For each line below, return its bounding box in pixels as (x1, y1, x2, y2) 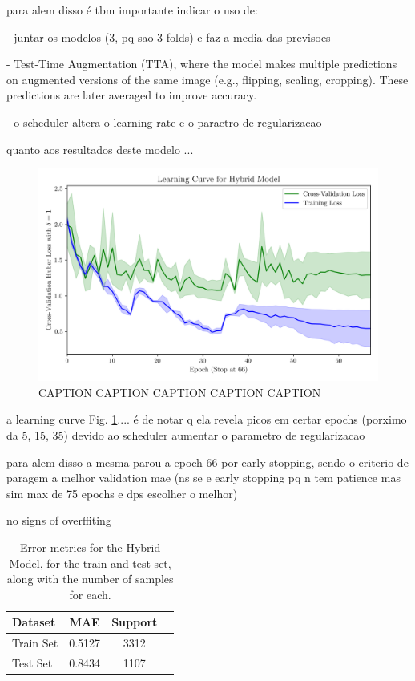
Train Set (12, 634, 58, 651)
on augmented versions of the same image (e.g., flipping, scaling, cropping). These (6, 71, 409, 87)
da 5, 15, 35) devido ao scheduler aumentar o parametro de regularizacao (6, 426, 365, 443)
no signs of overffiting (6, 512, 111, 529)
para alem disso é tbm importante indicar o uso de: (6, 2, 258, 18)
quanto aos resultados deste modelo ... (6, 140, 194, 157)
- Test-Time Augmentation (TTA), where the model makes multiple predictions (6, 55, 397, 72)
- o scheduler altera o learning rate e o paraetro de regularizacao (6, 113, 322, 130)
